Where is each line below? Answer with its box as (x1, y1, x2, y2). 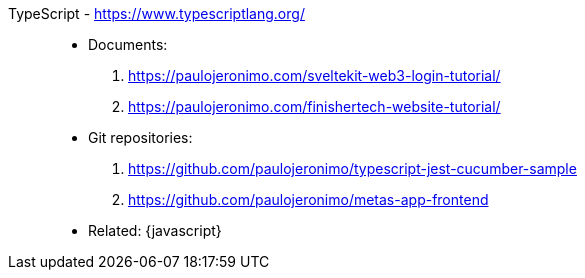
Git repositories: (88, 129, 193, 146)
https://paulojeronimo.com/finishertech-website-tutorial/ (128, 98, 501, 115)
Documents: (88, 36, 168, 53)
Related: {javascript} (88, 222, 222, 239)
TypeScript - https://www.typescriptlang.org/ (8, 5, 305, 22)
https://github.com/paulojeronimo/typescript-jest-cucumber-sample (128, 160, 577, 177)
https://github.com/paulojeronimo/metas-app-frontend (128, 191, 489, 208)
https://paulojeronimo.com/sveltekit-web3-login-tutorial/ (128, 67, 501, 84)
